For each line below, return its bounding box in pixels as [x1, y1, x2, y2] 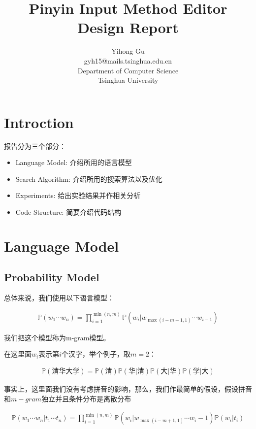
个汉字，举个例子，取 [62, 349, 131, 359]
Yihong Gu [111, 46, 145, 56]
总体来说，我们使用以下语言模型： [4, 293, 114, 303]
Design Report [77, 17, 179, 37]
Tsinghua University [97, 75, 159, 85]
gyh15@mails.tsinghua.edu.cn [84, 55, 172, 66]
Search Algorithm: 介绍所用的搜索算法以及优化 [15, 173, 162, 184]
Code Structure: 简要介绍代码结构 [15, 207, 122, 217]
